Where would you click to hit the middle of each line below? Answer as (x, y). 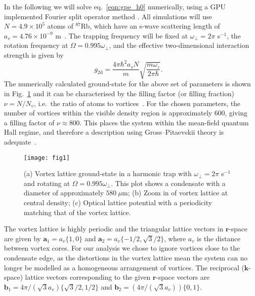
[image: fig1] (47, 158)
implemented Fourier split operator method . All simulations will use (108, 16)
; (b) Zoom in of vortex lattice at (178, 193)
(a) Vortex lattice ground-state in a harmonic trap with (108, 173)
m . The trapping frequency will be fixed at (121, 35)
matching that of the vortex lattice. (77, 212)
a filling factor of (29, 122)
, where (175, 238)
